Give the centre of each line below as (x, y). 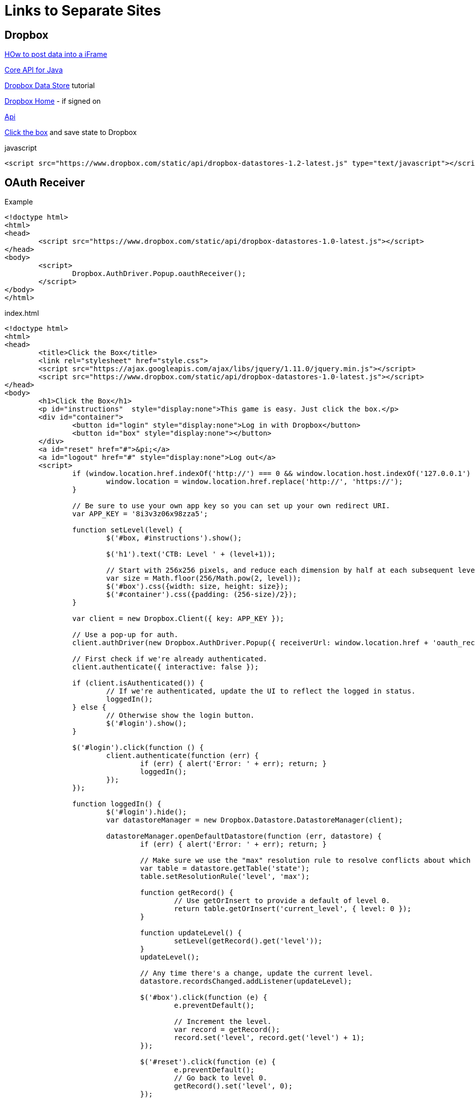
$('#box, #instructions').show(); (174, 538)
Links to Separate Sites (83, 11)
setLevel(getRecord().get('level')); (248, 941)
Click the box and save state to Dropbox (71, 132)
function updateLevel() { (191, 933)
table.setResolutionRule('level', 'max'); (225, 877)
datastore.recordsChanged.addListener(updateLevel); (246, 981)
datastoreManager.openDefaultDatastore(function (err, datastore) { (244, 836)
